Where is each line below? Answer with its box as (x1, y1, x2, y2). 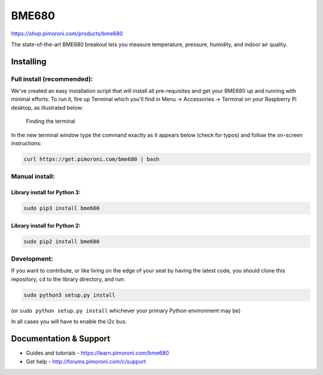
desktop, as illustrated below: (11, 104, 84, 111)
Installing (11, 56, 47, 66)
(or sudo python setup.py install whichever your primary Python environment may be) (11, 307, 241, 314)
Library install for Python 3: (11, 189, 81, 196)
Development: (11, 255, 53, 263)
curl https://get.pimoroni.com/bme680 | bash (23, 156, 160, 163)
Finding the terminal (26, 117, 75, 125)
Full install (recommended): (11, 75, 93, 83)
